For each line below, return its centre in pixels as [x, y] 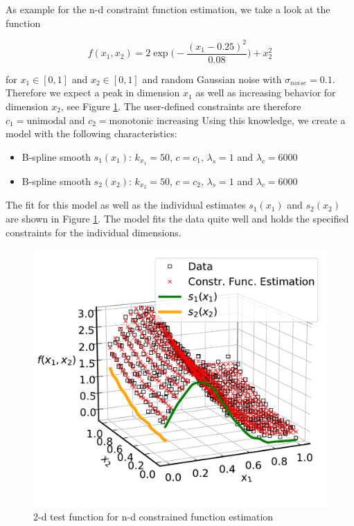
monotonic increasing [154, 121]
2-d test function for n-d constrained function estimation [153, 517]
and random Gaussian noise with [212, 79]
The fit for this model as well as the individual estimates [126, 205]
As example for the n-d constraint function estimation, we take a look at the [168, 9]
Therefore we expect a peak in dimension [93, 93]
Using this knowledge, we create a [274, 120]
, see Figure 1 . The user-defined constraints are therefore [181, 106]
